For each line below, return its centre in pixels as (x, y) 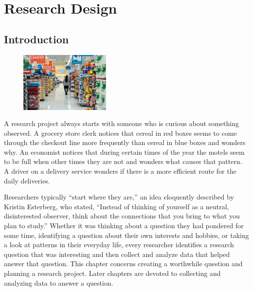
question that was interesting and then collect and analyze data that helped (117, 254)
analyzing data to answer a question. (59, 282)
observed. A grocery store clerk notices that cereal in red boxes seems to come (120, 133)
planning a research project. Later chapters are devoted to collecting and (112, 273)
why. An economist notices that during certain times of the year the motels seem (124, 152)
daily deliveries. (27, 180)
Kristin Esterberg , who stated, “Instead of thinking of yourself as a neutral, (117, 206)
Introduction (36, 39)
